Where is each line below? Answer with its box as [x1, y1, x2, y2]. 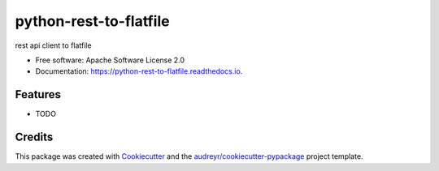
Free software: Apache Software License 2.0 [35, 55, 185, 65]
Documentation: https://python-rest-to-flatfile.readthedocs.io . [35, 66, 243, 76]
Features [15, 88, 61, 101]
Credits [15, 130, 54, 144]
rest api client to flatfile [15, 41, 93, 50]
